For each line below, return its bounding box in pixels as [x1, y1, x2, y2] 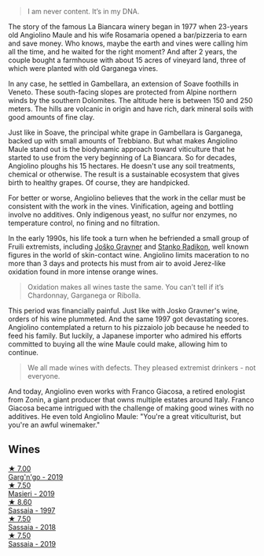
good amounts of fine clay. [8, 113, 95, 121]
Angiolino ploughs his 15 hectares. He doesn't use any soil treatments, [8, 161, 236, 170]
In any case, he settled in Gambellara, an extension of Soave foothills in [8, 79, 240, 88]
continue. [8, 348, 39, 357]
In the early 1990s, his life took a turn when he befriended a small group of [8, 234, 250, 243]
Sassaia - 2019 [8, 539, 57, 548]
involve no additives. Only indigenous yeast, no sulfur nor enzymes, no [8, 210, 237, 219]
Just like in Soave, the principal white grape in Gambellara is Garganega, [8, 128, 243, 137]
